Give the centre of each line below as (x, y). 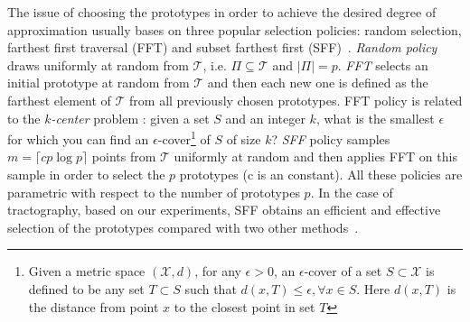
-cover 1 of (184, 138)
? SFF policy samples (331, 138)
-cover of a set (343, 271)
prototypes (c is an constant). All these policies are (321, 174)
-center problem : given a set (130, 118)
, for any (218, 271)
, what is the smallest (375, 118)
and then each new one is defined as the (318, 83)
